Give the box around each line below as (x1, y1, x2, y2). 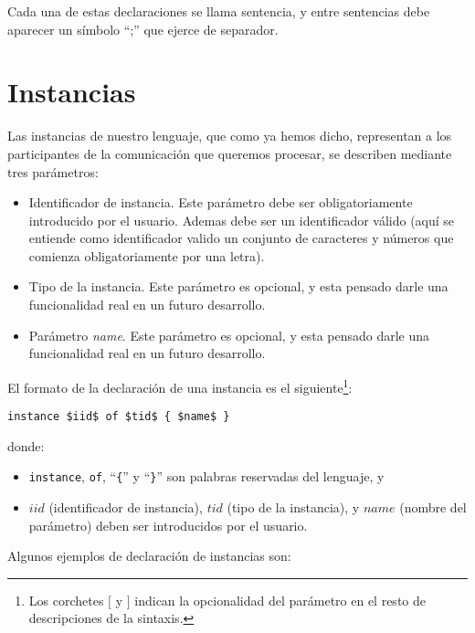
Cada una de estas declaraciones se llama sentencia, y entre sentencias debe (7, 2, 430, 20)
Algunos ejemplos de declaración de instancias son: (7, 546, 291, 565)
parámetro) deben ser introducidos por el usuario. (28, 515, 308, 534)
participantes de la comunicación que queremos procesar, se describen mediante (7, 143, 452, 163)
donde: (7, 436, 45, 455)
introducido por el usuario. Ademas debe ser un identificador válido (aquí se (28, 210, 455, 229)
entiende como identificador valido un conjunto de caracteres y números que (28, 228, 454, 248)
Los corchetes (28, 590, 104, 609)
